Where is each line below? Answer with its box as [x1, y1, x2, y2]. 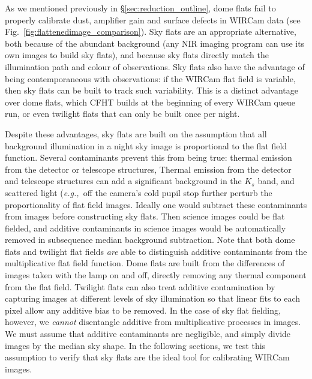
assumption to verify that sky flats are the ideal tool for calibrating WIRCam [5, 351, 290, 363]
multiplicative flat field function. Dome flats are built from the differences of [5, 257, 285, 269]
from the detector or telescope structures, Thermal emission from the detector [5, 163, 292, 175]
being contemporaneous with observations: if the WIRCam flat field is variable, [5, 72, 296, 85]
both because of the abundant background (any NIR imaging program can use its [5, 37, 305, 49]
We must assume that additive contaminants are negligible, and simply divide [5, 327, 291, 340]
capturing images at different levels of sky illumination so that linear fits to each [5, 292, 301, 305]
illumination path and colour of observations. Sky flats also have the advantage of [5, 60, 305, 73]
